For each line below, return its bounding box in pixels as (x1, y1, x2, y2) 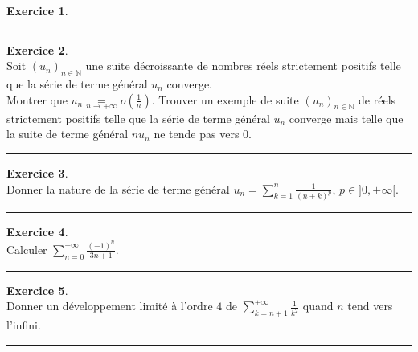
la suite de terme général (6, 125, 129, 142)
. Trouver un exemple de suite (151, 91, 299, 108)
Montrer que (6, 91, 68, 108)
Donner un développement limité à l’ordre (6, 297, 213, 314)
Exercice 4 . (6, 223, 68, 240)
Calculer (6, 240, 47, 257)
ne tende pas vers (154, 125, 240, 142)
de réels (359, 91, 396, 108)
